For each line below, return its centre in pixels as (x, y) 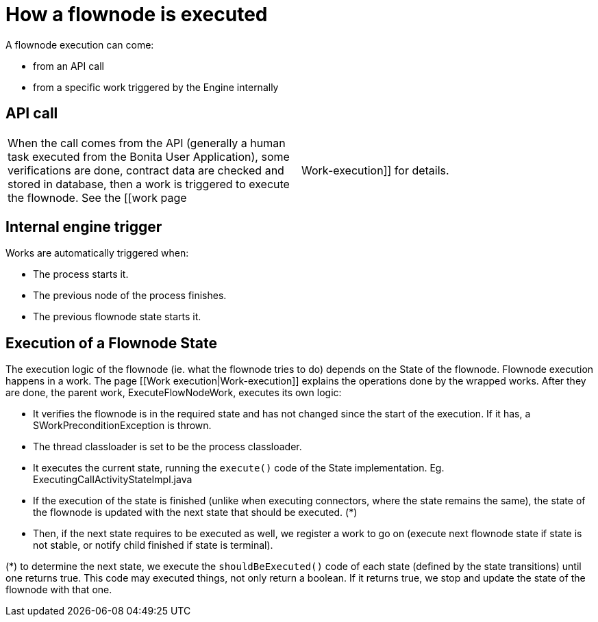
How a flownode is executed (137, 14)
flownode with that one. (59, 590)
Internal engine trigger (84, 227)
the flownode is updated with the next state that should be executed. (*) (195, 513)
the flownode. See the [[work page (97, 197)
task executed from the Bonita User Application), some (149, 156)
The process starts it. (81, 274)
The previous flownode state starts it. (117, 317)
